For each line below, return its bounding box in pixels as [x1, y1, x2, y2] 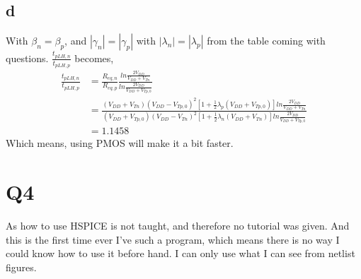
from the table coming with [207, 33, 326, 48]
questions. [6, 50, 49, 65]
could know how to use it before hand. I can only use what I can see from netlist [6, 246, 355, 261]
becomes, [74, 50, 114, 65]
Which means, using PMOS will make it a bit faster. [6, 136, 234, 150]
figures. [6, 259, 37, 274]
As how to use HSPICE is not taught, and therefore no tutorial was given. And [6, 218, 350, 233]
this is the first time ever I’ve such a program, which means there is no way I [6, 232, 340, 247]
